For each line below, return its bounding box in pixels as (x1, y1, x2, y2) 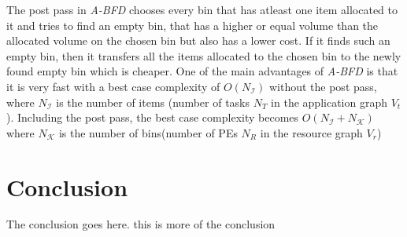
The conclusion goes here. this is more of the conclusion (6, 216, 276, 232)
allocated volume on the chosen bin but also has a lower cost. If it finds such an (6, 32, 390, 49)
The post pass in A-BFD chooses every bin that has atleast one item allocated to (6, 2, 398, 17)
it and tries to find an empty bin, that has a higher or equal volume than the (6, 16, 379, 33)
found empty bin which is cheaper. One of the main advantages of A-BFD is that (6, 63, 398, 79)
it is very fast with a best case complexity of (6, 78, 220, 94)
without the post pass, (268, 78, 377, 94)
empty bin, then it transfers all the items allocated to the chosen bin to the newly (6, 47, 401, 64)
